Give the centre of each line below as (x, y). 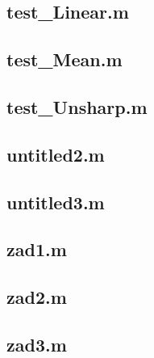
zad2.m (37, 297)
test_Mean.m (65, 59)
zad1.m (37, 249)
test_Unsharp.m (77, 106)
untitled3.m (56, 202)
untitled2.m (56, 154)
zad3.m (37, 344)
